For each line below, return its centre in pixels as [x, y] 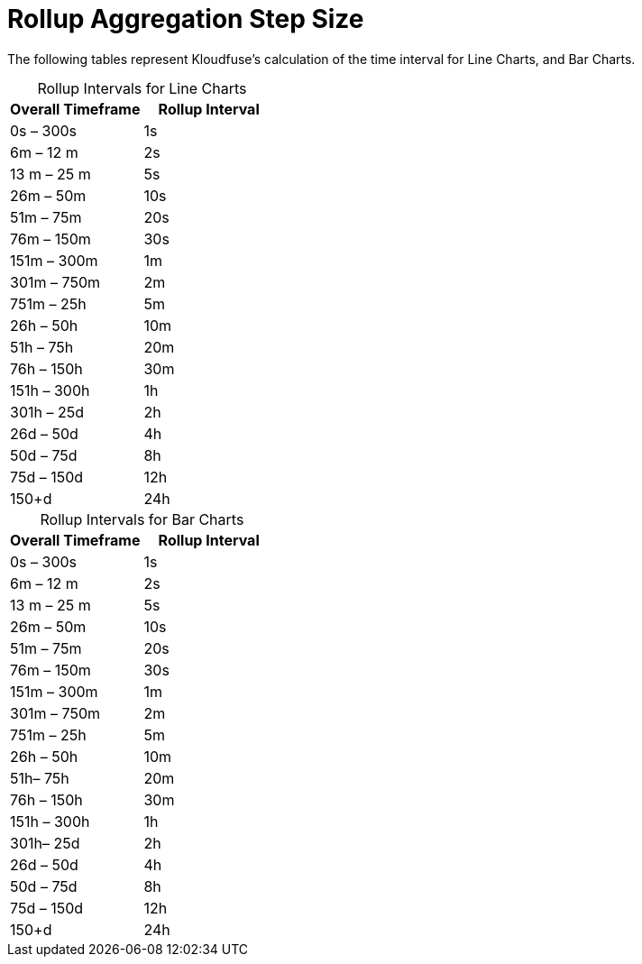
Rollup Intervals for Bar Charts [142, 519]
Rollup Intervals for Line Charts [142, 88]
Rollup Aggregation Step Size [186, 19]
